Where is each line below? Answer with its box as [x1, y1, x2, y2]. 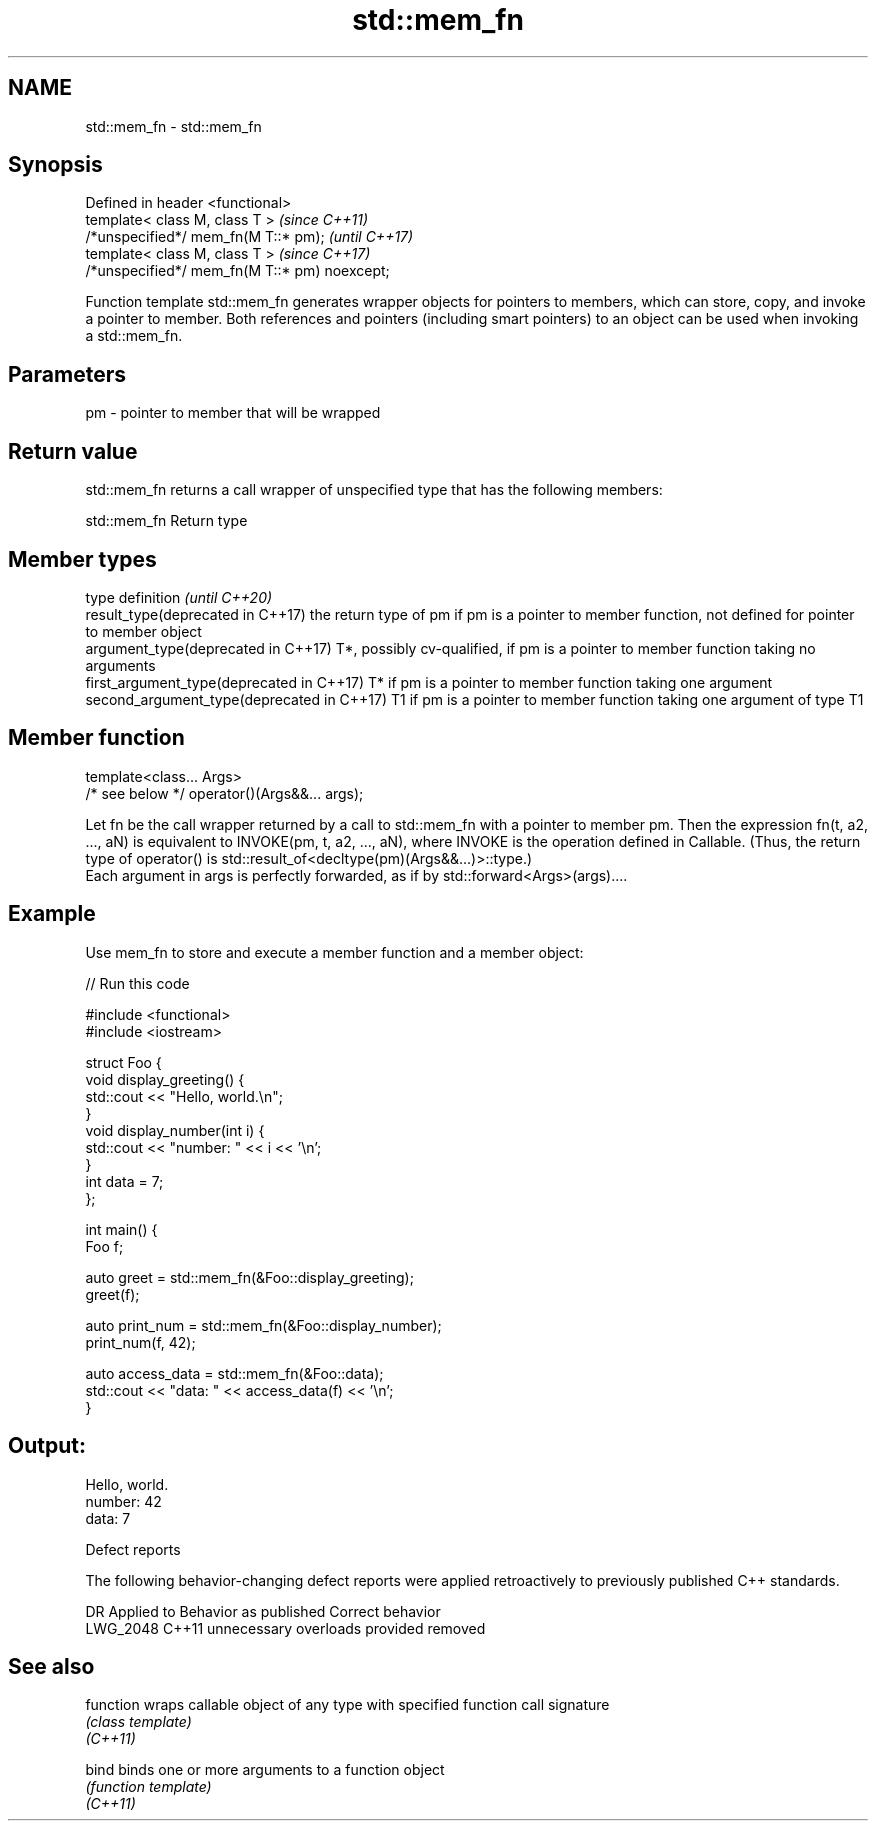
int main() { [85, 1220, 158, 1238]
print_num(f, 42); [85, 1333, 196, 1351]
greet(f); [85, 1285, 140, 1303]
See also [8, 1653, 95, 1679]
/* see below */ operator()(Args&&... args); [85, 784, 364, 802]
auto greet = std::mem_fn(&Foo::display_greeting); [85, 1268, 414, 1286]
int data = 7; [85, 1172, 164, 1190]
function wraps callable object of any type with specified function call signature [85, 1696, 610, 1714]
